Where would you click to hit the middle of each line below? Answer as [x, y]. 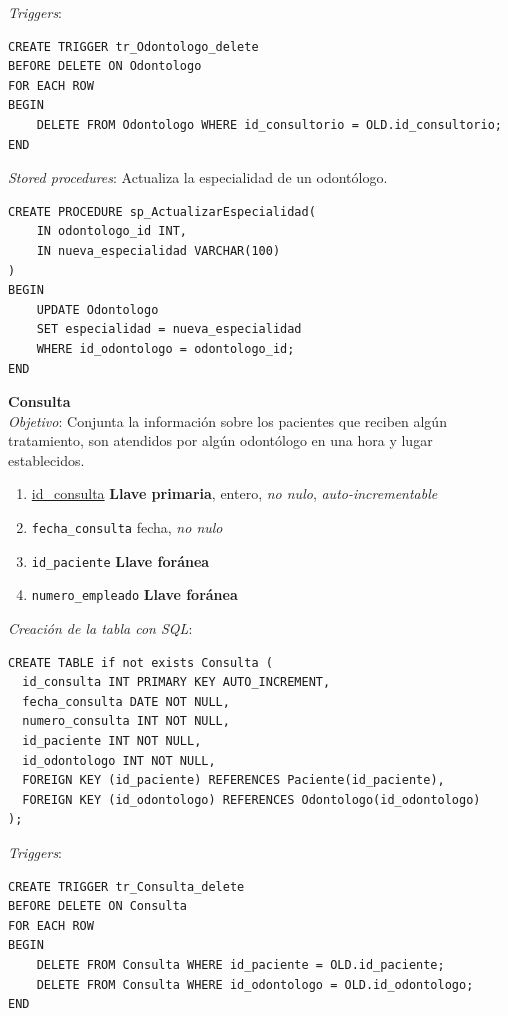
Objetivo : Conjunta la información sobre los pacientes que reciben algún [227, 420]
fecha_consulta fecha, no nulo [127, 527]
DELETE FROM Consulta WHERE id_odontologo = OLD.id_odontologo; [255, 984]
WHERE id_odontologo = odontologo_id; [165, 348]
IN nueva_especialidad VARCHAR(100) [158, 250]
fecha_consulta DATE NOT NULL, [126, 701]
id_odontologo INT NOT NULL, [119, 760]
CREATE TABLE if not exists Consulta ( [140, 662]
